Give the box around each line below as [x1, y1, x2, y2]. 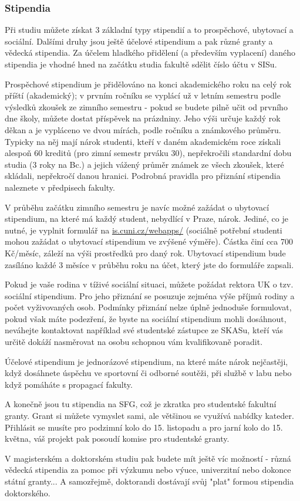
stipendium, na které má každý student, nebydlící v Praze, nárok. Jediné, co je [5, 212, 288, 225]
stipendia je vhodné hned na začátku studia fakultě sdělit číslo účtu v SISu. [5, 58, 277, 70]
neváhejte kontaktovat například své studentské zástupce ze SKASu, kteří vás [5, 324, 284, 336]
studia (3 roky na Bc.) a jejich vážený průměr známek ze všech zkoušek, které [5, 158, 284, 170]
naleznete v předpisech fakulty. [5, 181, 115, 193]
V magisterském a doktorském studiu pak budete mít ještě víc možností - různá [5, 452, 291, 464]
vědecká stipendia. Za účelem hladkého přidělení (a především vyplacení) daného [5, 46, 295, 59]
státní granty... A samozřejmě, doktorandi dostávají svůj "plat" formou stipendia [5, 475, 294, 487]
